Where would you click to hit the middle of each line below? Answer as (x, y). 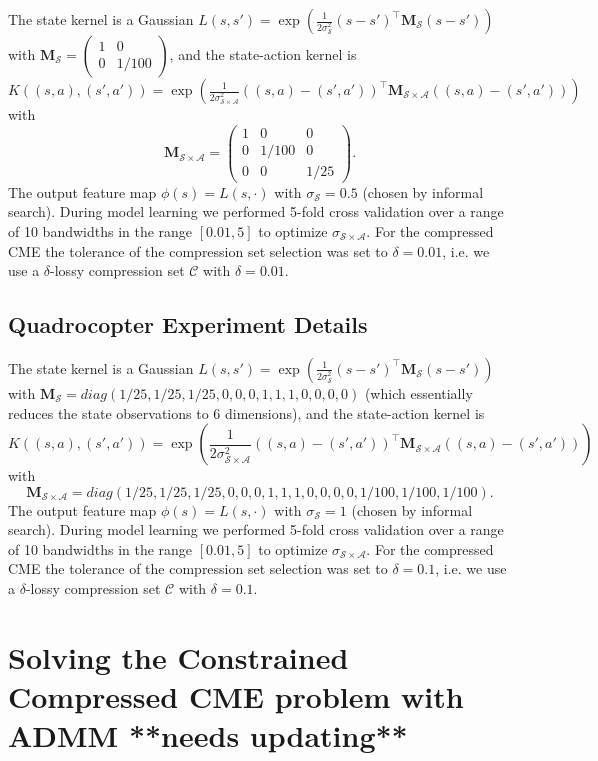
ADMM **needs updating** (208, 735)
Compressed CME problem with (236, 696)
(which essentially (418, 392)
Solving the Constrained (178, 656)
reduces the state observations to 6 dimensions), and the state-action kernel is (246, 412)
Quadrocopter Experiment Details (188, 324)
